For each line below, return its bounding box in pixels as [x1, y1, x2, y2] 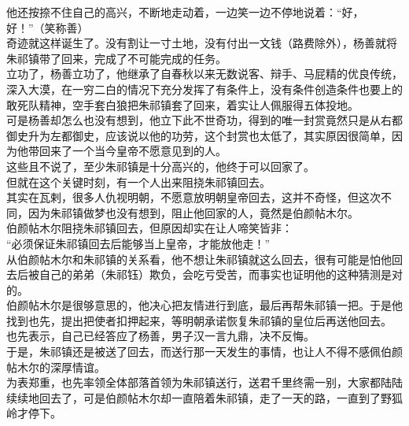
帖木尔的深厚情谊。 [6, 358, 105, 375]
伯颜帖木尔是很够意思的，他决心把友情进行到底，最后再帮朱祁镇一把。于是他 [6, 297, 403, 313]
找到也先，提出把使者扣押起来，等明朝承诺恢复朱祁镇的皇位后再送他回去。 [6, 312, 392, 328]
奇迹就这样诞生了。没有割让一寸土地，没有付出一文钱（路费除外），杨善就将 [6, 35, 397, 51]
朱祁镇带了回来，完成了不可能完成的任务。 [6, 50, 227, 66]
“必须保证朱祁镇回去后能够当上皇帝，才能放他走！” [6, 235, 271, 251]
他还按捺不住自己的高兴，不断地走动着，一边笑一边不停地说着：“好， [6, 4, 364, 20]
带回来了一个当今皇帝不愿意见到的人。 [28, 143, 227, 159]
